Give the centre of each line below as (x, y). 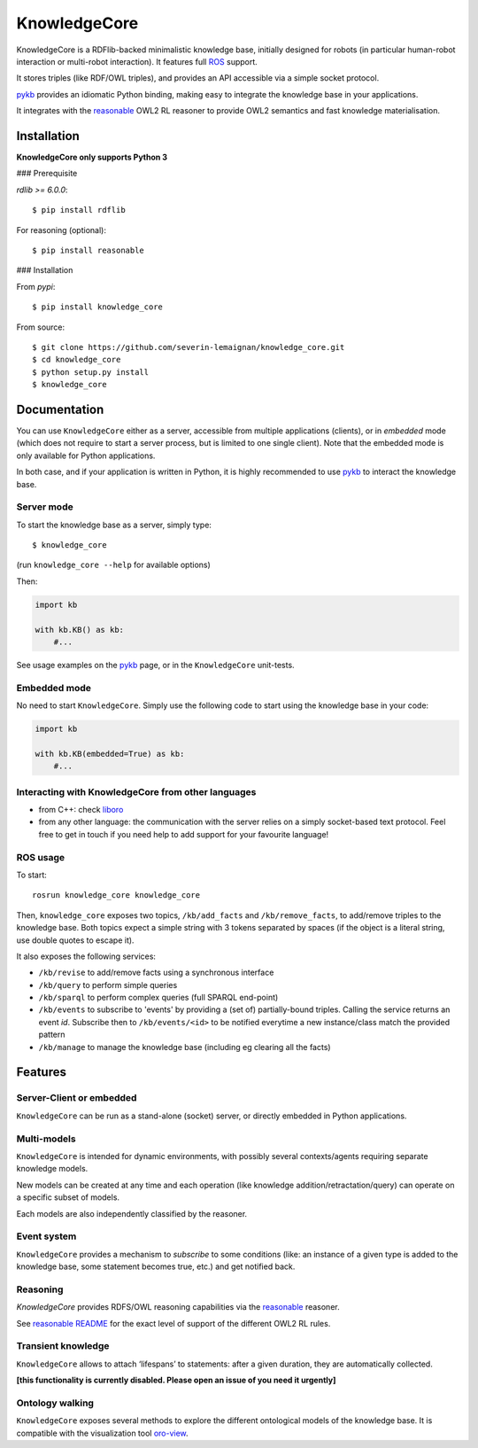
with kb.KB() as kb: (79, 630)
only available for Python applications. (86, 455)
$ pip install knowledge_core (98, 307)
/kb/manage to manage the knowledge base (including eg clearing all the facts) (185, 1047)
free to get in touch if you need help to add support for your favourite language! (184, 834)
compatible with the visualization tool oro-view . (103, 1433)
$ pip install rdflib (79, 210)
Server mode (45, 507)
